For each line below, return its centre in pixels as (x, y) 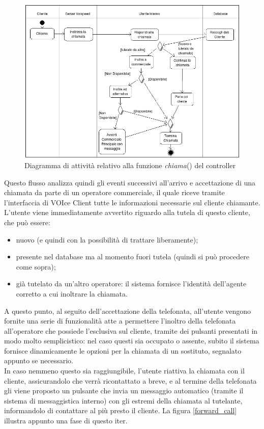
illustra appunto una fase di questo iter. (66, 421)
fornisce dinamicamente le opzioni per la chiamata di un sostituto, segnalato (123, 350)
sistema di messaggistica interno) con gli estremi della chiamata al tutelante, (123, 400)
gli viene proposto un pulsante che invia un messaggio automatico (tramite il (124, 391)
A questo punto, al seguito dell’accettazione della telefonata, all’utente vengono (128, 311)
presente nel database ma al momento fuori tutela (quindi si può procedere (133, 257)
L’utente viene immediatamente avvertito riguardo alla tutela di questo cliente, (127, 212)
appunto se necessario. (39, 360)
